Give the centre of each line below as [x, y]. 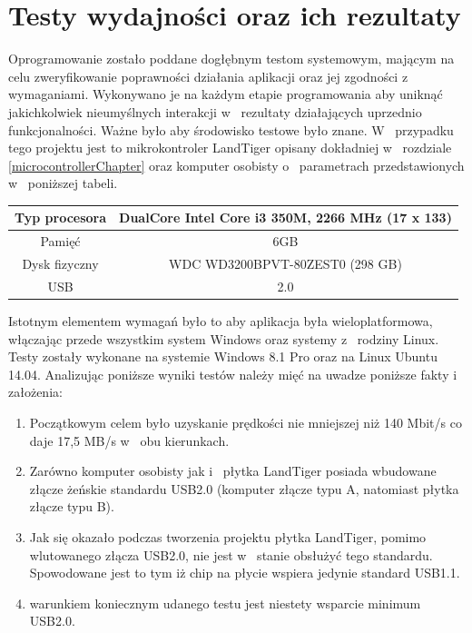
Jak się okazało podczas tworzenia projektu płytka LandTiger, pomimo [228, 536]
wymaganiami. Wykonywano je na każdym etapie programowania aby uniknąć [226, 94]
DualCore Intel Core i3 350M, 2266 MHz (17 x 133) [285, 218]
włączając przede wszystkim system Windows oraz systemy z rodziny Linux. [224, 338]
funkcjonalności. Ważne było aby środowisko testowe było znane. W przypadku [231, 129]
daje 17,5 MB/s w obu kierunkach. [129, 440]
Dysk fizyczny [60, 264]
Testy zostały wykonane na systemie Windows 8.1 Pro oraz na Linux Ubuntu [223, 356]
